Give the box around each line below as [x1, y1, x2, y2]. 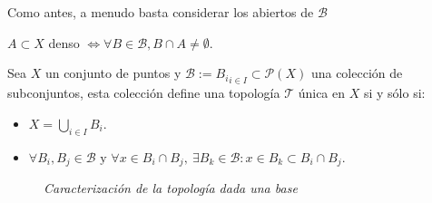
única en [298, 83, 346, 102]
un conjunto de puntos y [44, 63, 182, 82]
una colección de [310, 63, 403, 82]
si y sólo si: [363, 83, 426, 102]
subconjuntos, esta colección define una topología [7, 83, 280, 102]
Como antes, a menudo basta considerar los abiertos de [7, 3, 314, 21]
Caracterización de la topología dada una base [44, 179, 298, 198]
